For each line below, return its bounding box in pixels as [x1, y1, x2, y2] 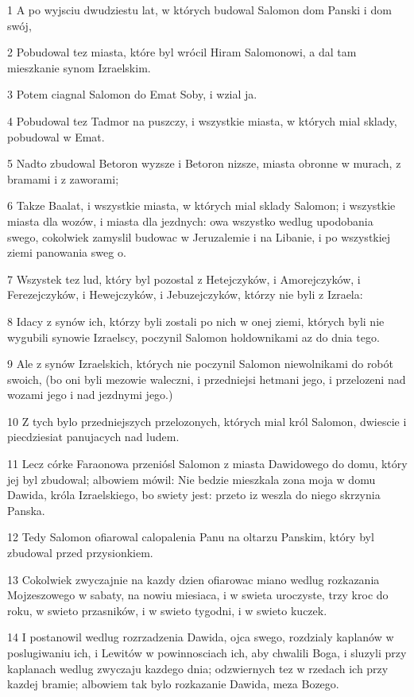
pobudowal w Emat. [7, 128, 105, 145]
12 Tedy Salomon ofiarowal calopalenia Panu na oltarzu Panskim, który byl [7, 529, 374, 545]
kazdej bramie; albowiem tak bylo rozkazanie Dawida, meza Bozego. [7, 676, 339, 692]
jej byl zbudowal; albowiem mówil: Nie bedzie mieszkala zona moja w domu [7, 470, 376, 487]
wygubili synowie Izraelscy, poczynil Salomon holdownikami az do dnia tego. [7, 328, 380, 345]
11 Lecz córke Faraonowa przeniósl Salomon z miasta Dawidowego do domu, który [7, 455, 408, 472]
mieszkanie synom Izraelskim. [7, 59, 151, 76]
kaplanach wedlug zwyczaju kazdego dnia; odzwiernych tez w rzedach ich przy [7, 660, 389, 676]
